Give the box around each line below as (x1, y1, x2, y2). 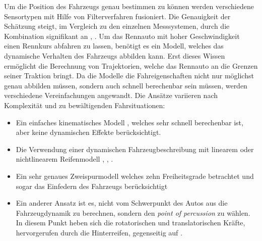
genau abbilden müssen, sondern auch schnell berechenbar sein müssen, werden (4, 80, 247, 90)
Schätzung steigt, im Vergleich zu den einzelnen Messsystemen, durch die (4, 21, 230, 31)
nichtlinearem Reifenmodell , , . (16, 154, 113, 164)
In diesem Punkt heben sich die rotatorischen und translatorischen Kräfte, (16, 217, 245, 228)
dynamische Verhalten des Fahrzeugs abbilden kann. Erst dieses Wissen (4, 50, 225, 61)
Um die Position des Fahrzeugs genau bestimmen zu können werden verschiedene (4, 1, 254, 11)
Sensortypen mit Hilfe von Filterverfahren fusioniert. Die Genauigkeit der (4, 11, 231, 21)
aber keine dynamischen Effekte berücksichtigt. (16, 127, 161, 137)
